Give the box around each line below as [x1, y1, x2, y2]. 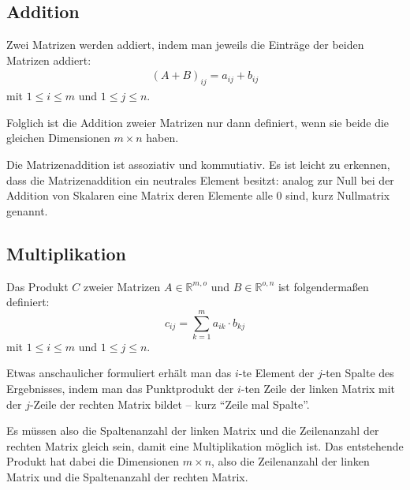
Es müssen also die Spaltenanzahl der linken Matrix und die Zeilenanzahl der [6, 422, 379, 439]
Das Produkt [6, 278, 69, 294]
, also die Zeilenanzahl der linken [211, 453, 370, 469]
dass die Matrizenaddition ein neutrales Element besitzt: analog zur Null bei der [6, 171, 394, 188]
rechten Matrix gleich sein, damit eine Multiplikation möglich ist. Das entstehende [6, 437, 404, 454]
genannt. [6, 202, 48, 219]
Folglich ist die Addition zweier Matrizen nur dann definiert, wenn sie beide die [6, 114, 389, 130]
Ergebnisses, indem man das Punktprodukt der [6, 380, 234, 397]
